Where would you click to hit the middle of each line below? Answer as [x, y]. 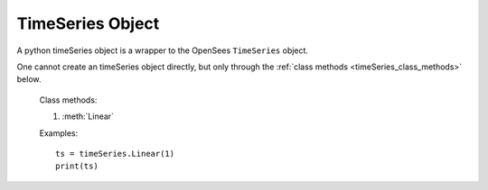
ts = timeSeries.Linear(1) [115, 154]
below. [29, 79]
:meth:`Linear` [88, 116]
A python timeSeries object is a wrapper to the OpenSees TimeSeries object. [163, 50]
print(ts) [77, 166]
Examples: [59, 133]
